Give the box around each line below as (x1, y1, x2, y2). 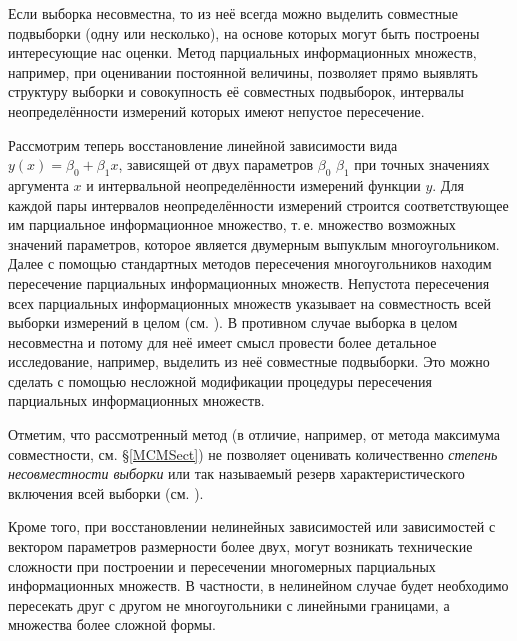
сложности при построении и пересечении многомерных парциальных (8, 555, 436, 576)
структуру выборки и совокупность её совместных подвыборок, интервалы (8, 81, 464, 102)
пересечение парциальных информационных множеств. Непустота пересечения (8, 272, 490, 293)
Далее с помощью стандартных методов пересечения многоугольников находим (8, 253, 492, 274)
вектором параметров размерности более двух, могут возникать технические (8, 536, 473, 557)
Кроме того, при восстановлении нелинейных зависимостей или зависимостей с (8, 516, 496, 537)
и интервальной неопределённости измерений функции (86, 174, 421, 195)
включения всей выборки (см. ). (8, 482, 204, 503)
